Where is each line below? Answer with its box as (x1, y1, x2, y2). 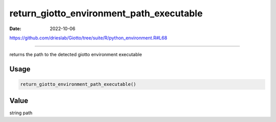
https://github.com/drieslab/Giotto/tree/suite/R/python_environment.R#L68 (9, 35, 168, 41)
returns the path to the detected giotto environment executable (9, 52, 143, 58)
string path (9, 110, 33, 116)
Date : (9, 26, 21, 32)
